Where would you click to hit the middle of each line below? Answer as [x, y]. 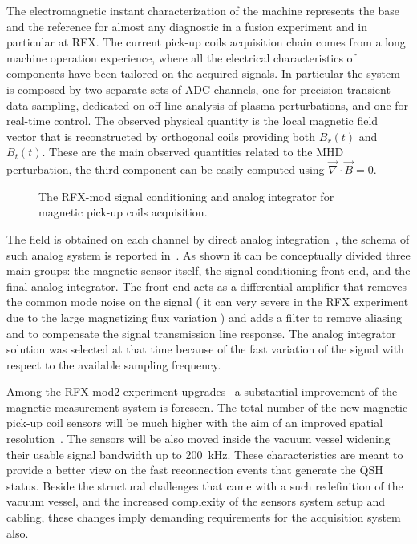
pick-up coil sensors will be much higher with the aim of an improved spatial [195, 423]
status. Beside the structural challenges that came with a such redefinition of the [205, 485]
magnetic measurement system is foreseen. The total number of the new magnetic [207, 407]
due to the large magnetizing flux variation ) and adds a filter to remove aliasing [204, 317]
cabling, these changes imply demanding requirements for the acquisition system [204, 517]
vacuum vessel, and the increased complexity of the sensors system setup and [196, 501]
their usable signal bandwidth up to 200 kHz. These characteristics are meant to [205, 454]
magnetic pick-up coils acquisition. [123, 212]
